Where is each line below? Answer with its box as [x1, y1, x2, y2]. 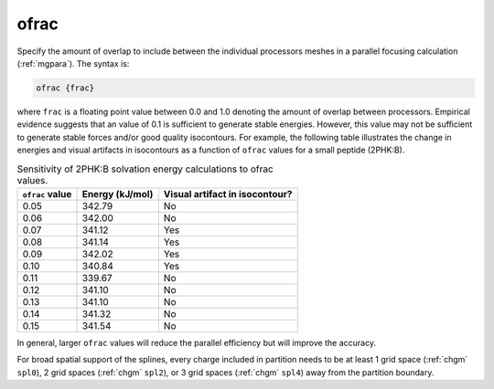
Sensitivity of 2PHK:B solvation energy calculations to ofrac [16, 163, 274, 175]
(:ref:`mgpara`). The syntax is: [16, 58, 130, 68]
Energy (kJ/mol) [81, 187, 154, 200]
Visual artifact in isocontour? [163, 187, 293, 200]
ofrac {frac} [36, 82, 95, 93]
